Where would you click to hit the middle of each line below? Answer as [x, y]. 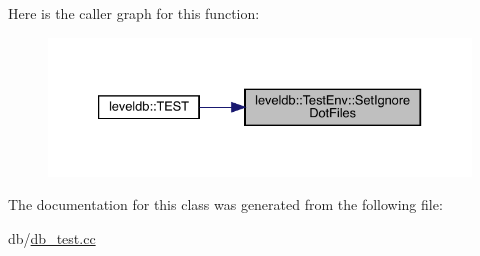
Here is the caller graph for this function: [134, 13]
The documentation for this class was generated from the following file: [225, 204]
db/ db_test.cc [52, 238]
